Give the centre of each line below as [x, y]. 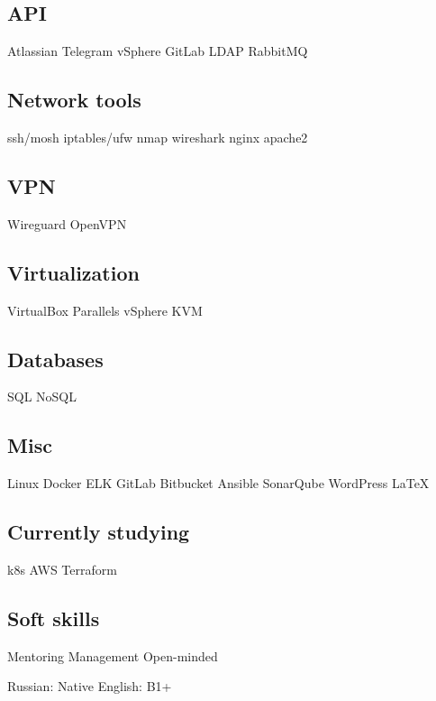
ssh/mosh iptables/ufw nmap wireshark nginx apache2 [158, 137]
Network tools [74, 100]
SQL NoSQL [42, 397]
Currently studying [99, 532]
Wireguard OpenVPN [67, 223]
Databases [55, 359]
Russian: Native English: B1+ [90, 686]
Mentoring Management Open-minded [113, 655]
